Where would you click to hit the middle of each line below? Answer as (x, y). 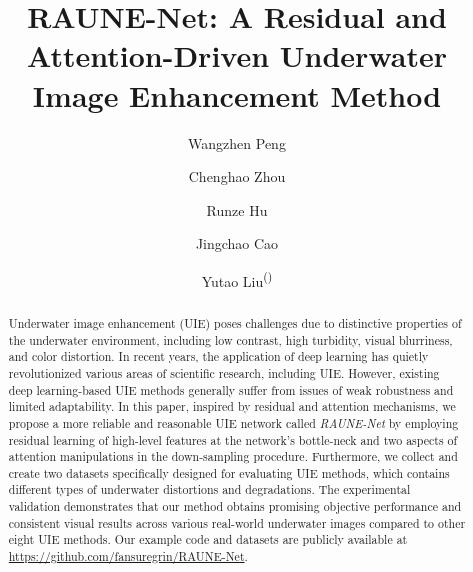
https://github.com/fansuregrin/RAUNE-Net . (128, 556)
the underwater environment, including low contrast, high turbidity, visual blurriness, (230, 339)
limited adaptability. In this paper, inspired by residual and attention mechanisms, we (232, 406)
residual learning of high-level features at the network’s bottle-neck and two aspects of (233, 439)
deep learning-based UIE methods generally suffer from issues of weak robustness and (231, 389)
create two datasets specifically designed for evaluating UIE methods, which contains (229, 472)
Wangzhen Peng (237, 142)
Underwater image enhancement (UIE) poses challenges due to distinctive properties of (235, 322)
